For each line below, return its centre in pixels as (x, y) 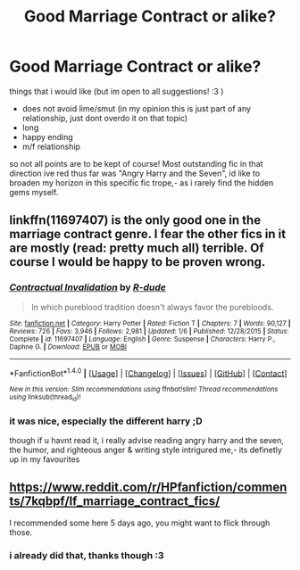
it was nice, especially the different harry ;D (106, 421)
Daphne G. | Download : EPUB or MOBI (68, 347)
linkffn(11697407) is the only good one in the (135, 220)
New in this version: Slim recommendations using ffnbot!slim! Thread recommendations (144, 390)
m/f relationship (51, 146)
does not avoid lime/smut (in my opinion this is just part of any (137, 108)
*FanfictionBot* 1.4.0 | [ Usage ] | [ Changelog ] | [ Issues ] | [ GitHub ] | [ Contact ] (148, 372)
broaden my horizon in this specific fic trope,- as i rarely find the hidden (142, 182)
